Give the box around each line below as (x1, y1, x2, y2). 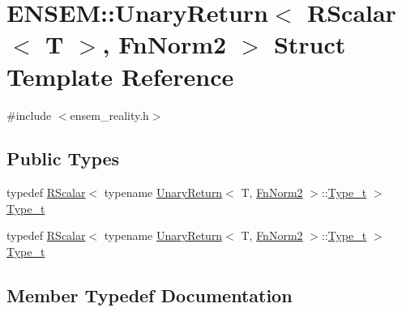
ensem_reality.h (70, 106, 149, 123)
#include (6, 106, 52, 123)
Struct (273, 28, 346, 61)
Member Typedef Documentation (6, 283, 293, 308)
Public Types (6, 146, 120, 171)
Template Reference (6, 59, 234, 92)
